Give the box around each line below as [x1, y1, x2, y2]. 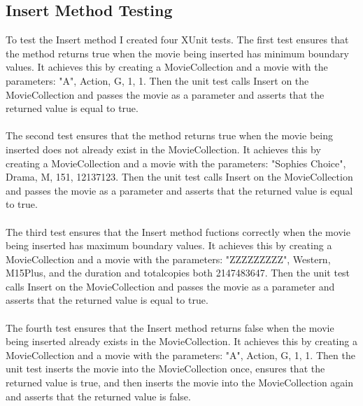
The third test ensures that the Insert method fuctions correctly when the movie [6, 224, 350, 239]
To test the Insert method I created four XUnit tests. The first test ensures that [6, 32, 349, 47]
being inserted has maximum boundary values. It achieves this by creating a [6, 238, 332, 253]
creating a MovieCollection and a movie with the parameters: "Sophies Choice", [6, 155, 346, 170]
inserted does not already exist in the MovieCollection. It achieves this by [6, 141, 321, 156]
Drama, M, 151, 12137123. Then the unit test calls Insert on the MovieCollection [6, 169, 353, 184]
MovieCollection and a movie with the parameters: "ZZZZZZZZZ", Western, [6, 251, 331, 266]
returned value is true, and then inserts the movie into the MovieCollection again [6, 375, 353, 390]
